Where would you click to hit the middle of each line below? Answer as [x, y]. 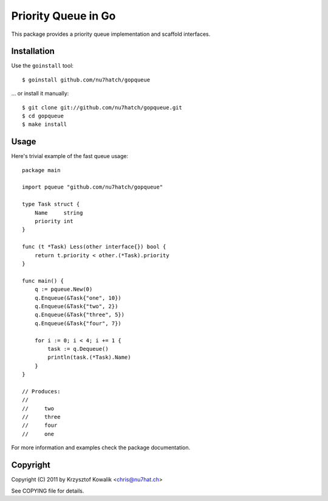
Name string [59, 212]
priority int [54, 221]
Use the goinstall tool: [43, 66]
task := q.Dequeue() [78, 349]
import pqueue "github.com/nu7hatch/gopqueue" [93, 187]
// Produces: [41, 391]
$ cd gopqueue [43, 116]
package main [41, 170]
